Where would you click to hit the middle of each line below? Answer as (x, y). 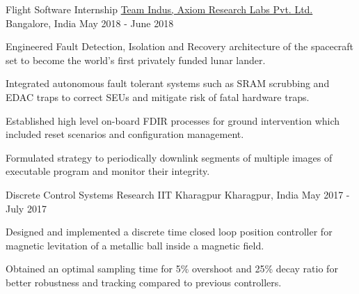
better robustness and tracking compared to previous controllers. (144, 282)
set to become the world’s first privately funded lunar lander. (136, 60)
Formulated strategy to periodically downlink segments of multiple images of (169, 157)
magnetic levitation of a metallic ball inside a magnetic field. (135, 245)
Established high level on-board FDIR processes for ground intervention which (173, 120)
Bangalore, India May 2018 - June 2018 (90, 23)
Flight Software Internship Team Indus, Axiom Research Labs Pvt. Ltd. (159, 9)
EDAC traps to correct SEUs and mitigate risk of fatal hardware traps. (158, 96)
